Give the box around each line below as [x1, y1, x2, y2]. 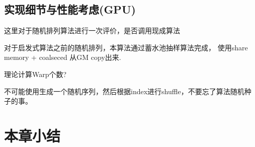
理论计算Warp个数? [4, 68, 67, 79]
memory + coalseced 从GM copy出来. [4, 52, 121, 62]
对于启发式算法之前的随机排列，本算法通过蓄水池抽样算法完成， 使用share [4, 42, 248, 52]
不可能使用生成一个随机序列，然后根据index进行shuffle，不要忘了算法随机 [4, 86, 244, 96]
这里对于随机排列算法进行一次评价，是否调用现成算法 [4, 25, 180, 36]
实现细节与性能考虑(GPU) [4, 2, 136, 17]
